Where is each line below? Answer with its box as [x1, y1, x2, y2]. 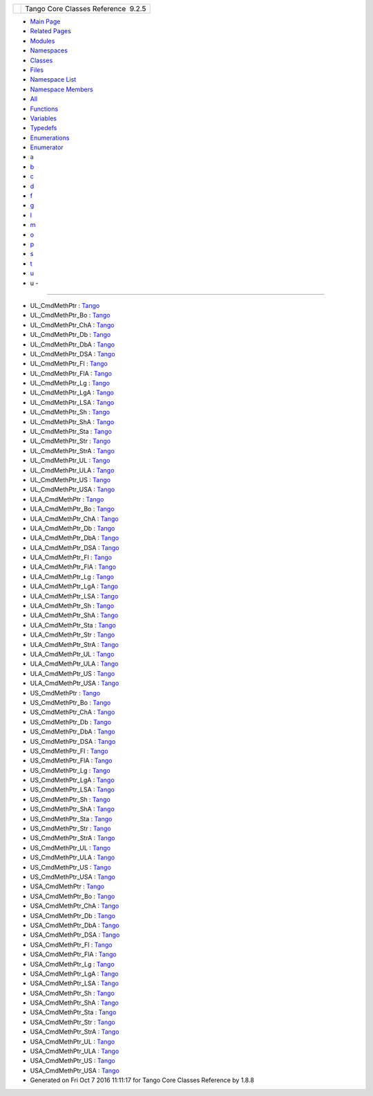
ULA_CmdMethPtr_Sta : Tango [30, 621, 117, 629]
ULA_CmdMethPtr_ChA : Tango [30, 514, 119, 522]
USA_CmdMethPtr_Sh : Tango [30, 989, 115, 997]
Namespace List [30, 75, 77, 84]
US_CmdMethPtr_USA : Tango [30, 873, 115, 881]
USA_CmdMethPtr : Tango [30, 882, 105, 890]
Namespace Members [30, 85, 93, 93]
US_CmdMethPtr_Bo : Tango [30, 698, 111, 706]
